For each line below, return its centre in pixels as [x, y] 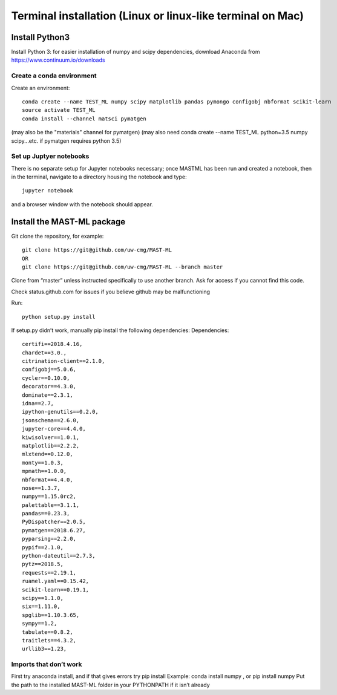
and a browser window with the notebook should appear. [82, 204]
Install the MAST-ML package [68, 222]
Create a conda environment [54, 76]
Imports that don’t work [47, 664]
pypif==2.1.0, [43, 547]
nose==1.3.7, [41, 488]
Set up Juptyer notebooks [50, 156]
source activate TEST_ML [59, 110]
